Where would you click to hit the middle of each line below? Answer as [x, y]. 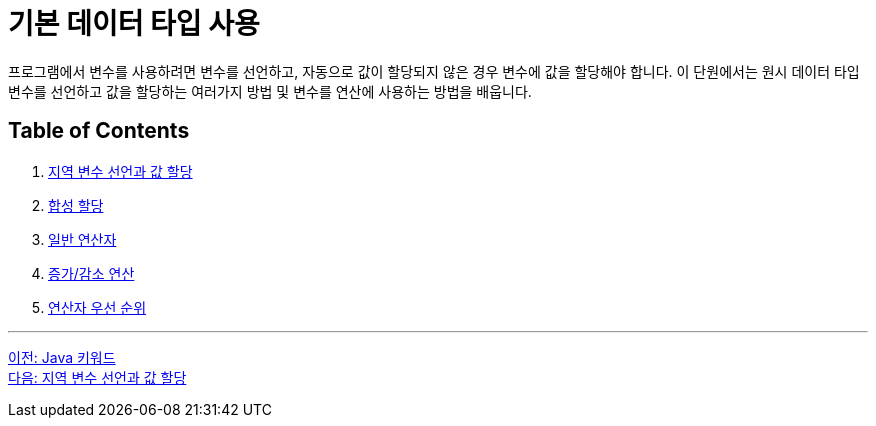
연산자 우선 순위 [97, 307]
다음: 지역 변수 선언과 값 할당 [97, 377]
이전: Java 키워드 [62, 357]
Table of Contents [99, 131]
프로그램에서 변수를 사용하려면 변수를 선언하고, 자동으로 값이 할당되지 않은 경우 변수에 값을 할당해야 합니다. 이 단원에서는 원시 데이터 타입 [434, 71]
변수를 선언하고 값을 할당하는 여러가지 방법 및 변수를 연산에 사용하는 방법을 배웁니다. [270, 91]
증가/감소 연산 [91, 273]
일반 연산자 [82, 239]
